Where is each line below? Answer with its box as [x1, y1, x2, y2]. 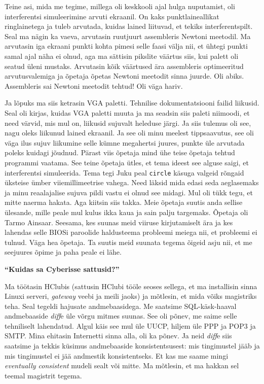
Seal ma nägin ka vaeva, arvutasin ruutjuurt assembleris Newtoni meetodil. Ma [5, 30, 251, 41]
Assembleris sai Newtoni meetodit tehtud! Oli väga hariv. [5, 80, 183, 91]
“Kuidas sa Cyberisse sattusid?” [5, 263, 120, 274]
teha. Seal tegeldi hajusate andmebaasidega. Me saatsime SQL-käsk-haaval [5, 300, 237, 311]
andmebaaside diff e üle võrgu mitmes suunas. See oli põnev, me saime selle [5, 310, 237, 321]
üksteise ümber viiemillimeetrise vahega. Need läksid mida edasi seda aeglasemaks [5, 177, 259, 188]
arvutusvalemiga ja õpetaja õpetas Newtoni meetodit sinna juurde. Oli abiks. [5, 71, 244, 81]
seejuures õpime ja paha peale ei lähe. [5, 247, 122, 257]
